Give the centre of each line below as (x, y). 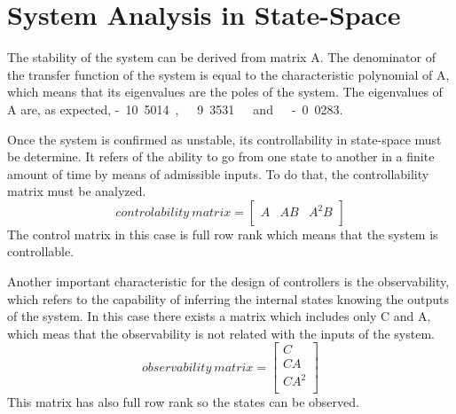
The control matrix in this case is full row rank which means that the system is (223, 234)
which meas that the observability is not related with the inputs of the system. (221, 333)
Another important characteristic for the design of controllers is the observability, (228, 281)
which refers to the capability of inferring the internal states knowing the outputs (228, 298)
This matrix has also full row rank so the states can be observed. (183, 402)
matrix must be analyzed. (77, 191)
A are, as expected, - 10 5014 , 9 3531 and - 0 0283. (175, 109)
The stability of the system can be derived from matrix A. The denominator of (221, 57)
